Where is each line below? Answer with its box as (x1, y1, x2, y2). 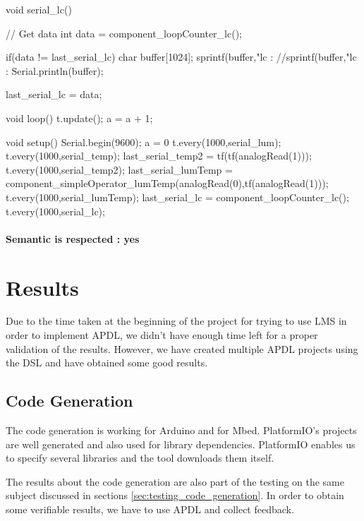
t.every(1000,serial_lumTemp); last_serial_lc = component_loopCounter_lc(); (6, 189, 349, 204)
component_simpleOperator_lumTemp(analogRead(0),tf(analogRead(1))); (6, 176, 329, 191)
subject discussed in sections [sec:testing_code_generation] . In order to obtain (6, 488, 344, 503)
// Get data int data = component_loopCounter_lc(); (6, 25, 242, 40)
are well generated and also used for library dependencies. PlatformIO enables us (6, 436, 356, 451)
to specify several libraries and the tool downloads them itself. (6, 450, 274, 465)
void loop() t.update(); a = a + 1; (6, 110, 153, 125)
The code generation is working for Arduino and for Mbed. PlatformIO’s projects (6, 423, 357, 438)
